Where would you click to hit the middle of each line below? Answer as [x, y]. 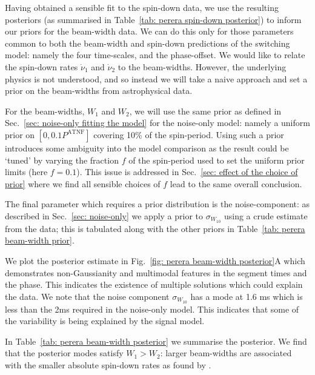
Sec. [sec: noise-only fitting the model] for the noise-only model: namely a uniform [157, 123]
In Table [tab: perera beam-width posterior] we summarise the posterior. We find [156, 341]
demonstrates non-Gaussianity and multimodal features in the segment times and [156, 272]
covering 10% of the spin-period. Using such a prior [189, 134]
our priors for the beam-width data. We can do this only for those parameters [149, 31]
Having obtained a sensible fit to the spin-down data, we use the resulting [142, 7]
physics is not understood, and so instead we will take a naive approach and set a [156, 78]
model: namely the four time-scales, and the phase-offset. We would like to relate [155, 55]
